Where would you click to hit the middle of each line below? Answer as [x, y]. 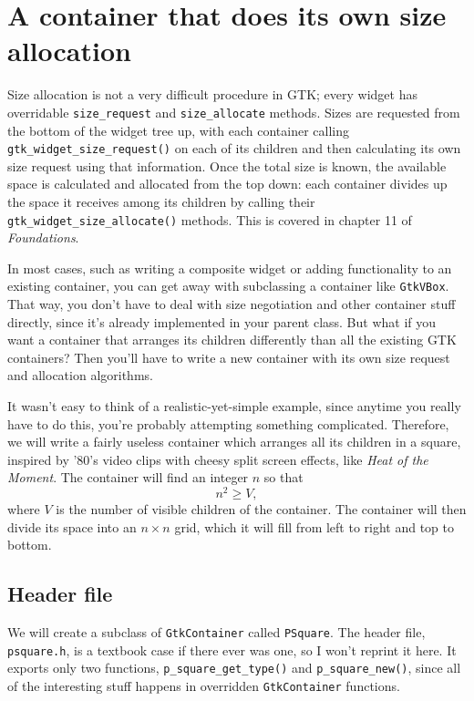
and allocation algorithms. [80, 375]
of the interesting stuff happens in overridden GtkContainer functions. [204, 686]
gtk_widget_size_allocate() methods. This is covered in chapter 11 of [210, 219]
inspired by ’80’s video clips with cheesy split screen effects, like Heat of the [218, 459]
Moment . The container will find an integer [128, 477]
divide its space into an [72, 526]
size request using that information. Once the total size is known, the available [227, 165]
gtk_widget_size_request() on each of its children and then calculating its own [234, 148]
